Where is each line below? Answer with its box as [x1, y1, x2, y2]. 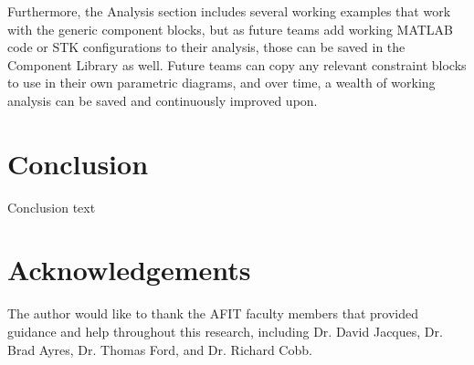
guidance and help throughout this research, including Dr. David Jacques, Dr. [7, 322, 443, 340]
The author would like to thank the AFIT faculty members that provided [7, 304, 418, 323]
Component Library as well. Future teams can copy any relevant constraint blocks [7, 55, 467, 74]
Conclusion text [7, 197, 96, 216]
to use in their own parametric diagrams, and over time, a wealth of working [7, 73, 436, 92]
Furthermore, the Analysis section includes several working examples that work [7, 2, 451, 20]
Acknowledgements [7, 251, 251, 288]
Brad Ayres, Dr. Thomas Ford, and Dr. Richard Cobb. [7, 339, 312, 359]
